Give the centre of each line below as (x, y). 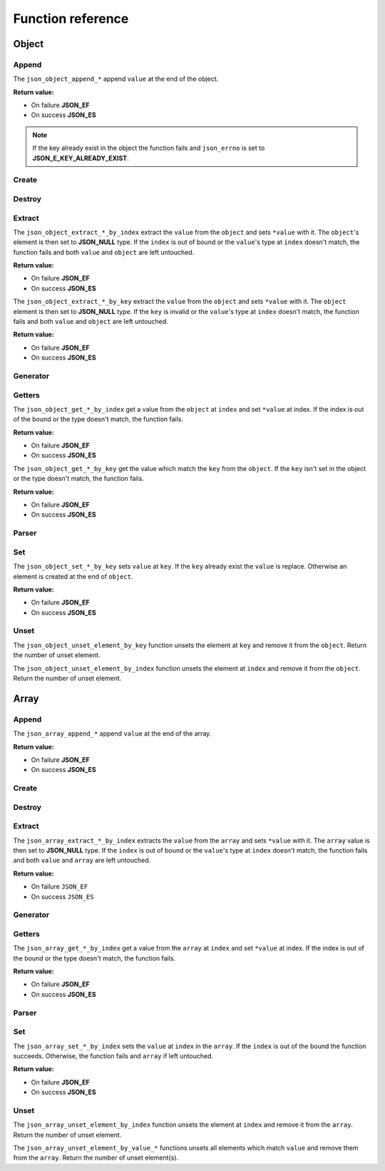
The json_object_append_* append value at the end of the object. (116, 79)
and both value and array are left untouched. (82, 861)
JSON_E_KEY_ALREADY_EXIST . (81, 158)
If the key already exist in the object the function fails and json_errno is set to (149, 148)
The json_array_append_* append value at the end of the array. (112, 734)
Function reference (71, 19)
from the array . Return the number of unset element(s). (96, 1158)
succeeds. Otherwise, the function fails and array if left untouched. (113, 1055)
